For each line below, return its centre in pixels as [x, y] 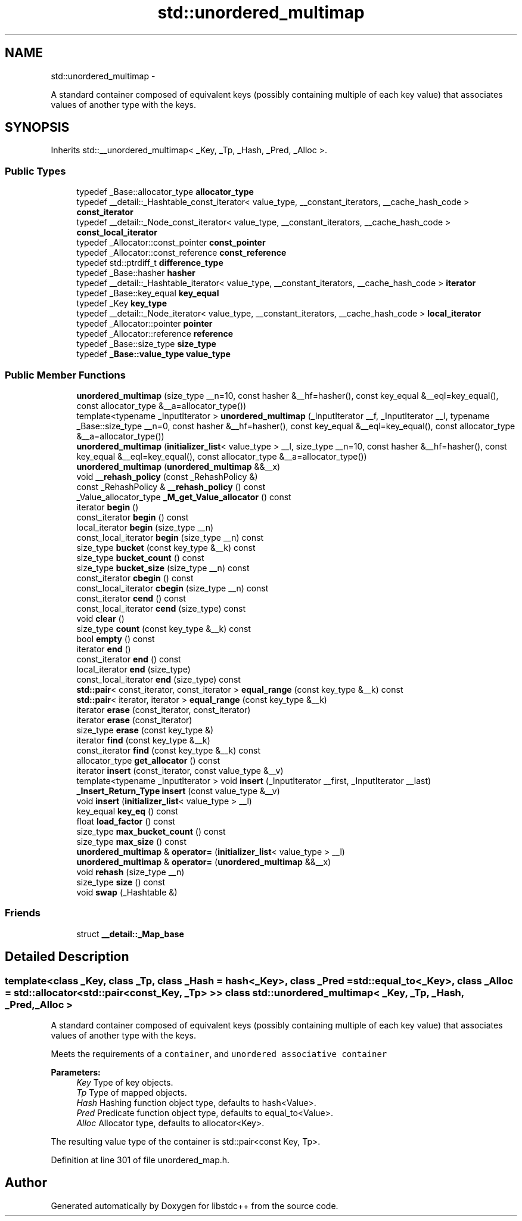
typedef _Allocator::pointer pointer [145, 324]
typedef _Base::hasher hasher [136, 273]
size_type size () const [121, 882]
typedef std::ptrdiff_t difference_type [150, 263]
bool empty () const [116, 639]
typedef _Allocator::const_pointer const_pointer [171, 243]
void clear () [100, 618]
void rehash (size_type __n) [130, 872]
